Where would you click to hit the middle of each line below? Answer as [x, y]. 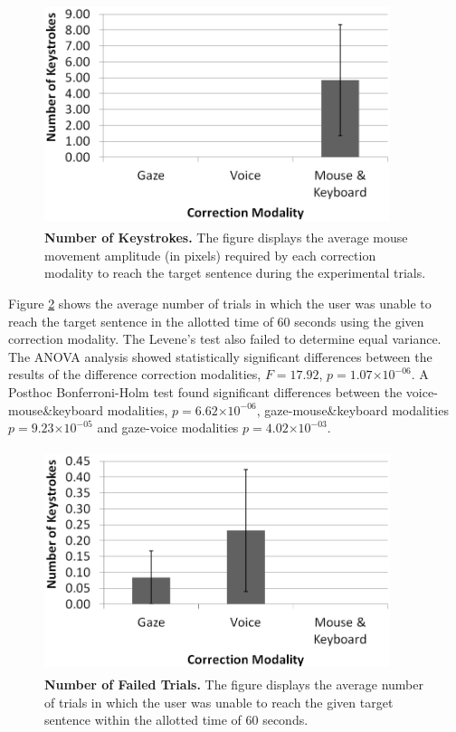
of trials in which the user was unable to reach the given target [219, 702]
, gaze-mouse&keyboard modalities [352, 409]
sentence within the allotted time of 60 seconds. [176, 720]
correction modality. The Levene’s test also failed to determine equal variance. [225, 339]
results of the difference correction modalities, [135, 374]
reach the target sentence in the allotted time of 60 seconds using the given [216, 321]
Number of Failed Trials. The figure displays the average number [234, 684]
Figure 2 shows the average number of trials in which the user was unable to [220, 304]
